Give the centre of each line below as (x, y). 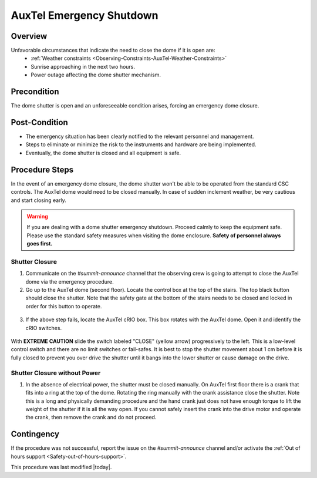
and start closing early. (39, 200)
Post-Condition (39, 122)
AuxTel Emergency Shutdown (85, 15)
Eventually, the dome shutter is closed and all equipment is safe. (103, 153)
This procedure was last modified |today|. (61, 467)
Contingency (35, 434)
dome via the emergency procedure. (70, 281)
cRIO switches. (43, 328)
